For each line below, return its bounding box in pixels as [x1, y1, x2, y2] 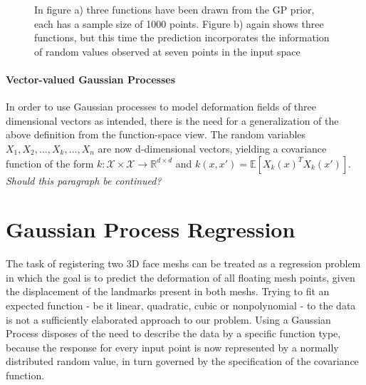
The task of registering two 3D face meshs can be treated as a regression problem [6, 256, 361, 271]
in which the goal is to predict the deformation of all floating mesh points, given [6, 269, 355, 284]
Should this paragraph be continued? [6, 173, 162, 188]
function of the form [6, 155, 94, 170]
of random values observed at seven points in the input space [34, 43, 300, 58]
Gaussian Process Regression [6, 215, 296, 244]
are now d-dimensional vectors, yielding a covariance [98, 140, 327, 155]
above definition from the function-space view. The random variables [6, 127, 306, 142]
